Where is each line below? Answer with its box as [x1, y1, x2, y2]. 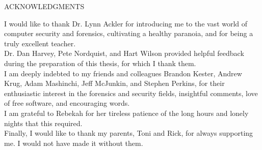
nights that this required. [4, 117, 83, 128]
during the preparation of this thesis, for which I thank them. [4, 57, 196, 68]
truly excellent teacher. [4, 38, 76, 48]
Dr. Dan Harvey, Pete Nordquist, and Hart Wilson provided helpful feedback [4, 48, 244, 58]
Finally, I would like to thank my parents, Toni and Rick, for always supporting [4, 128, 253, 138]
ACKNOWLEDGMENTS [4, 1, 85, 11]
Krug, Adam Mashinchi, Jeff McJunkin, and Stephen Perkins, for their [4, 78, 225, 88]
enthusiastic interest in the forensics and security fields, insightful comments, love [4, 87, 258, 98]
